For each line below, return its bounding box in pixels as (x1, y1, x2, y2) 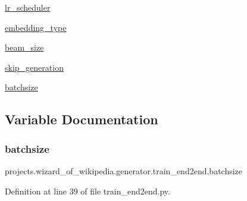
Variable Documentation (5, 110, 158, 128)
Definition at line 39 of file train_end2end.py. (5, 184, 170, 197)
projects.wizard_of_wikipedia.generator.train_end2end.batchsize (5, 164, 243, 177)
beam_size (5, 41, 44, 54)
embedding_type (5, 21, 67, 33)
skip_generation (5, 61, 64, 73)
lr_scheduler (5, 1, 51, 13)
